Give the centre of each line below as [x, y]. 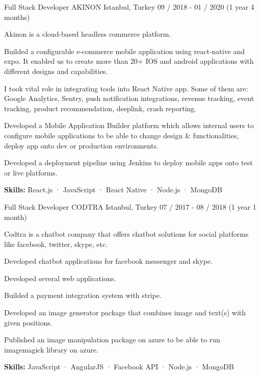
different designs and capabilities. [56, 71]
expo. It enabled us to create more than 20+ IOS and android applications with [129, 61]
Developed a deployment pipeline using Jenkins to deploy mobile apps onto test [128, 162]
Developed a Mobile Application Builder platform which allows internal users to [129, 125]
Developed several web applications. [60, 278]
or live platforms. [31, 172]
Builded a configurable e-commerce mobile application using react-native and [125, 51]
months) [17, 17]
